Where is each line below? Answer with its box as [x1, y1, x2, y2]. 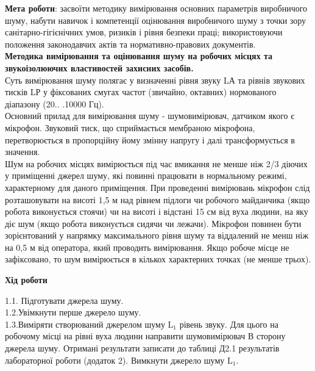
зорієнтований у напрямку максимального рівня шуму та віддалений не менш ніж [5, 229, 309, 242]
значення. [5, 145, 40, 158]
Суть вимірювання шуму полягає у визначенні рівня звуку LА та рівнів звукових [5, 73, 305, 86]
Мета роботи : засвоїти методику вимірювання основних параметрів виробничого [5, 2, 308, 14]
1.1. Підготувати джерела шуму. [5, 294, 124, 306]
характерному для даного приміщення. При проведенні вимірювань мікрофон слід [5, 181, 310, 193]
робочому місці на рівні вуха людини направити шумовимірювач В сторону [5, 330, 286, 342]
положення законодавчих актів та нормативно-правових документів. [5, 37, 256, 50]
